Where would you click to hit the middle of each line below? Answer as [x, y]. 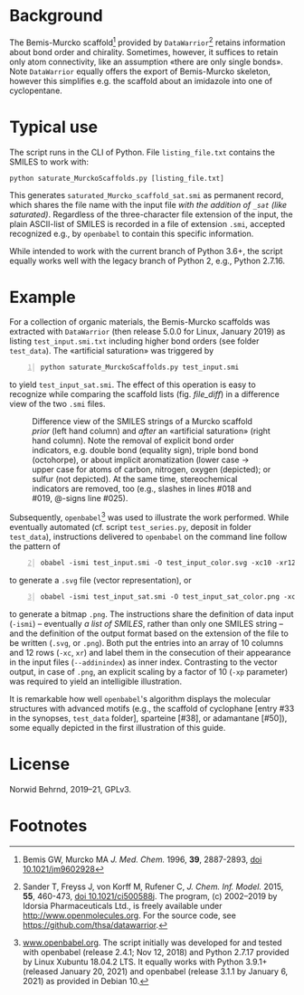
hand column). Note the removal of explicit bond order [133, 441]
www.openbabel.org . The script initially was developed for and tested [152, 943]
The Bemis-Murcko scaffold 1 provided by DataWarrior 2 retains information [147, 42]
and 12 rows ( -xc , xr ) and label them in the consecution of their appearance [150, 652]
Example [43, 297]
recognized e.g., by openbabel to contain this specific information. [132, 233]
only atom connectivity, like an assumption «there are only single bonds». [146, 62]
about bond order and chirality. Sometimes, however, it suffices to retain [144, 52]
